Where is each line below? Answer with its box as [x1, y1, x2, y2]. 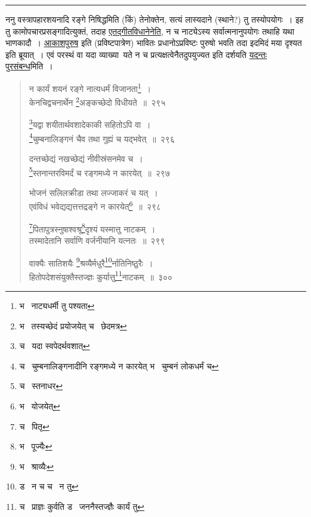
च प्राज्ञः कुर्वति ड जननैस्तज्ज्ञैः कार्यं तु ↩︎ [19, 500, 144, 512]
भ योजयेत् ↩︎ [19, 399, 60, 412]
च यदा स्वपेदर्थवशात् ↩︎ [19, 339, 90, 352]
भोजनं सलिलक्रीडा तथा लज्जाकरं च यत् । [29, 186, 158, 198]
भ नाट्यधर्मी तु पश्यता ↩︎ [19, 299, 95, 311]
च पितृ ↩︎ [19, 420, 50, 432]
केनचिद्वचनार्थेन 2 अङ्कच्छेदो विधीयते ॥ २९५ [29, 94, 166, 108]
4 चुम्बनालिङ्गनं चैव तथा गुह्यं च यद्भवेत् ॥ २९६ [29, 130, 175, 145]
